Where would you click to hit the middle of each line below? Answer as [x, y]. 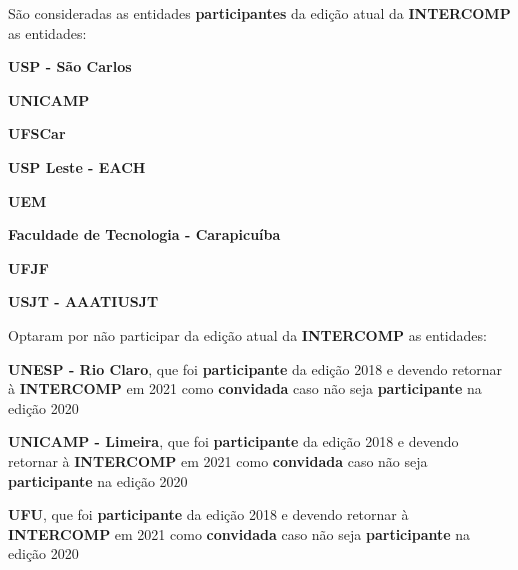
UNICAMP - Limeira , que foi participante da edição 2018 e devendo [233, 441]
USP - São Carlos [70, 66]
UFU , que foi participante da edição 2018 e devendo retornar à [208, 514]
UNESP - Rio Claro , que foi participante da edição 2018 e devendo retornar [255, 368]
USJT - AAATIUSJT [83, 301]
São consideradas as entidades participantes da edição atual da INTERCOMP [259, 13]
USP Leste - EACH [77, 166]
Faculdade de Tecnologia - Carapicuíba [144, 234]
